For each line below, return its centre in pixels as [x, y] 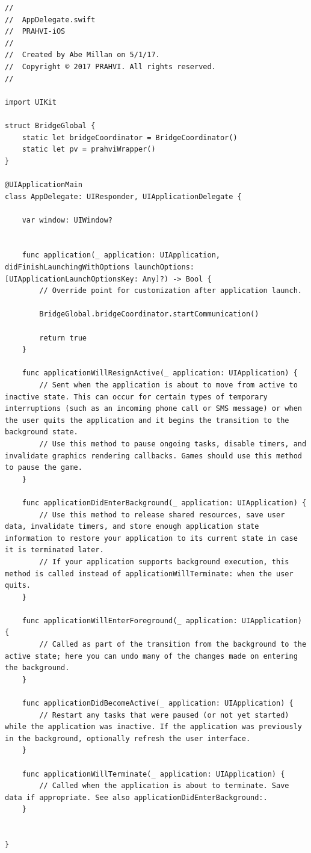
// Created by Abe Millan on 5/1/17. [82, 55]
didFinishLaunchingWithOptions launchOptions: [100, 267]
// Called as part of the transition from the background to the [173, 645]
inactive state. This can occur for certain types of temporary [136, 397]
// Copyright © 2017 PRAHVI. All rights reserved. [110, 66]
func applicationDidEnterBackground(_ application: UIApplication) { [164, 503]
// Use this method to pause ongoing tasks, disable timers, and [173, 444]
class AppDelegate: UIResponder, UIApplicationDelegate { [123, 196]
